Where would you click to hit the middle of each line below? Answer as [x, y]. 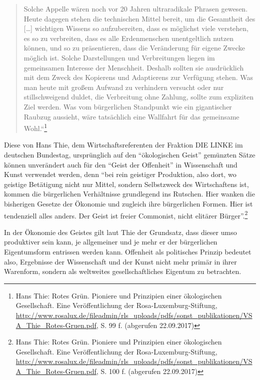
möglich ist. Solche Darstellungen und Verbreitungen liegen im [119, 57]
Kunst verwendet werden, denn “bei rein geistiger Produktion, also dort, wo [120, 174]
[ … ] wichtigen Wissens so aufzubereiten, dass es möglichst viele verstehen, [136, 28]
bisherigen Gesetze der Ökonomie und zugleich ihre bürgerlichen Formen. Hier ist [128, 203]
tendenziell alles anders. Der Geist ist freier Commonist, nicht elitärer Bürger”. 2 [126, 214]
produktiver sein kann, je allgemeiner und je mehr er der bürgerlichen [111, 242]
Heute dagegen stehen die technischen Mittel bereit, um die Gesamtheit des [139, 18]
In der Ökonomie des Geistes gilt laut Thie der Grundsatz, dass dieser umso [120, 232]
